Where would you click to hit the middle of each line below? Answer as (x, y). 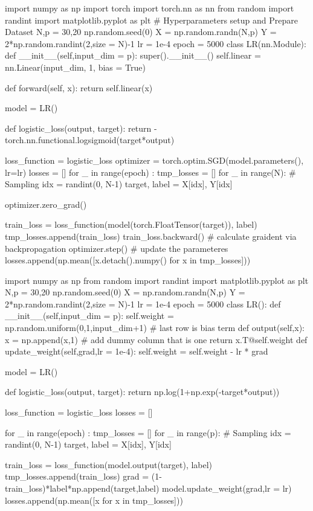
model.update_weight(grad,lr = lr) (227, 488)
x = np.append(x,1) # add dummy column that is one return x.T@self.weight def (156, 339)
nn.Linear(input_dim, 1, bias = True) (75, 67)
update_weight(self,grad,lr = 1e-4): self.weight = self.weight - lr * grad (137, 351)
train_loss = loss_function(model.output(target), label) (109, 464)
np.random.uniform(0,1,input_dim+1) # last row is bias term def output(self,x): (155, 328)
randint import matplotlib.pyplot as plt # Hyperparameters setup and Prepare (151, 20)
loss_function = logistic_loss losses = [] (79, 412)
